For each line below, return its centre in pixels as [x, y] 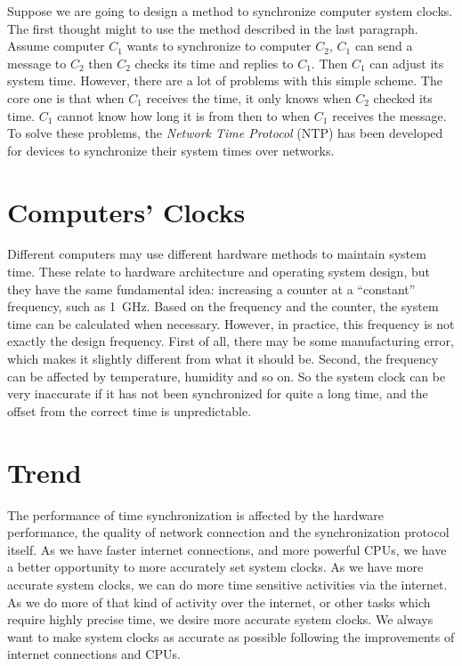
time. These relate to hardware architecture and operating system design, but [219, 272]
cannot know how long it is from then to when [184, 115]
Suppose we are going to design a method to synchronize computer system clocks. [230, 11]
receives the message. [389, 115]
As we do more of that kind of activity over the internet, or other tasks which [219, 602]
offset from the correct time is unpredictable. [130, 410]
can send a [384, 46]
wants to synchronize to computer [219, 46]
